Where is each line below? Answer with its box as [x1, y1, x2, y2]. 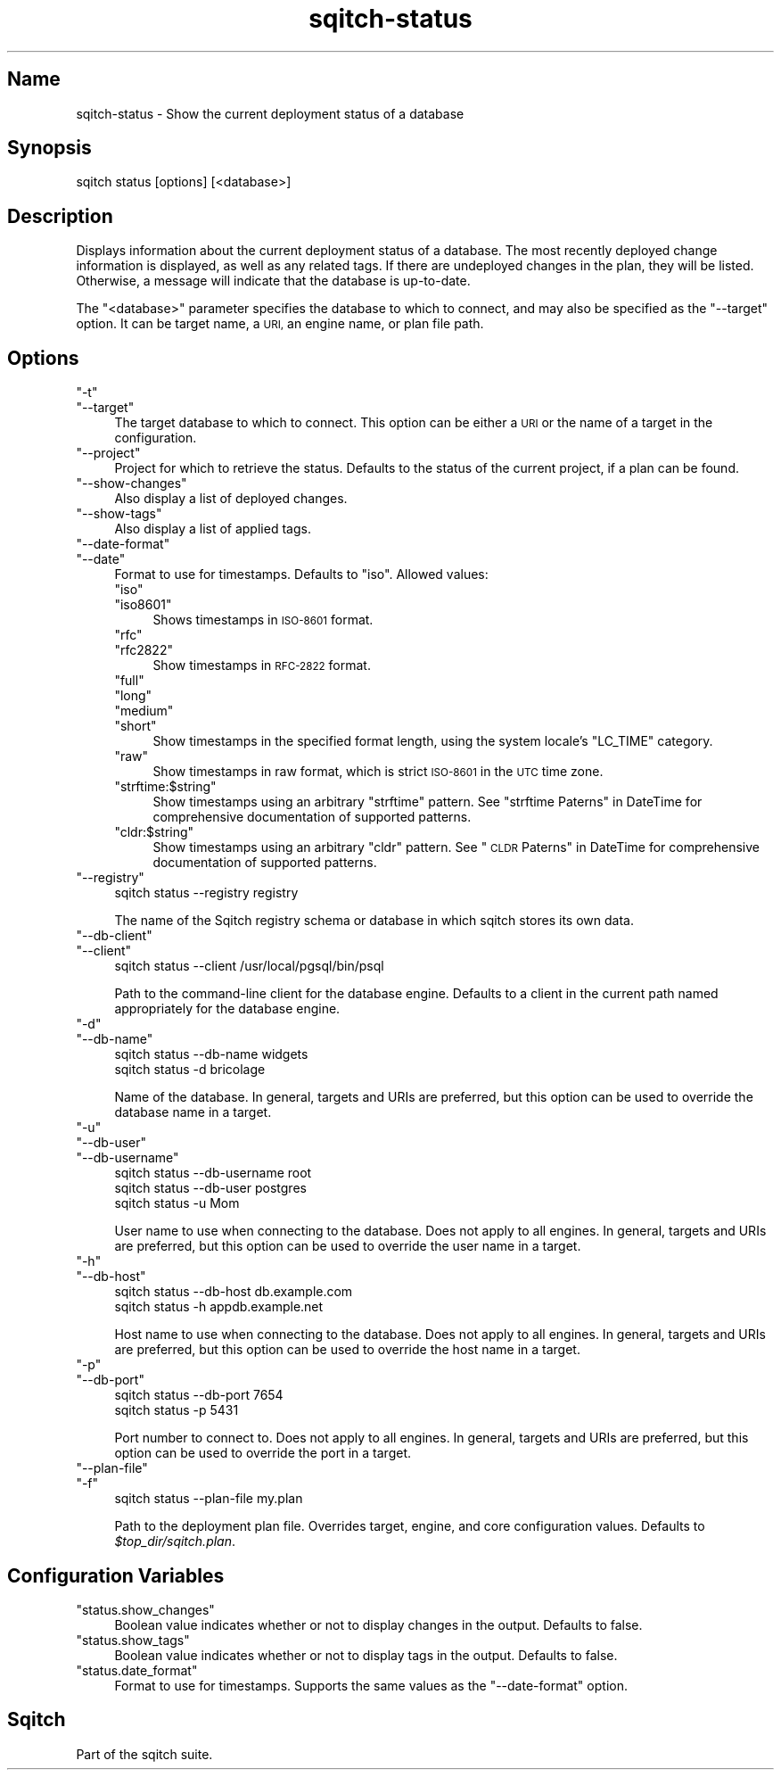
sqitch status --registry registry [114, 885, 299, 901]
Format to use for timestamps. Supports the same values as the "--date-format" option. [114, 1677, 628, 1693]
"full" [114, 673, 144, 689]
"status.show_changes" [76, 1601, 215, 1617]
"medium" [114, 703, 174, 719]
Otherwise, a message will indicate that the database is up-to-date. [76, 273, 471, 289]
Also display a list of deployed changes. [114, 491, 348, 507]
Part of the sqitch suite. [76, 1746, 213, 1762]
